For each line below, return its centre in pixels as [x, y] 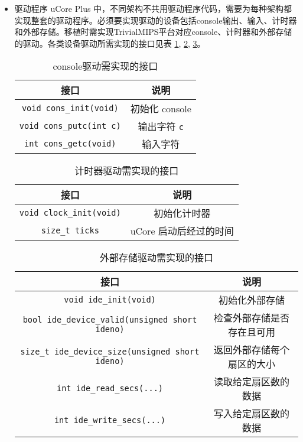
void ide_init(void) [110, 300]
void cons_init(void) [70, 108]
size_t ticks [70, 231]
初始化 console [161, 109]
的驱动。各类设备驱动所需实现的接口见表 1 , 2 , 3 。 [110, 43]
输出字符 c [161, 126]
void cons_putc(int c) [70, 126]
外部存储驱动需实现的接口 [156, 258]
